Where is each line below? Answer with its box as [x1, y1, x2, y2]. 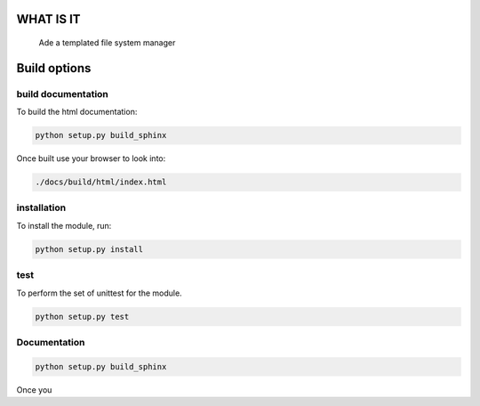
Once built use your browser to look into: [16, 153, 166, 164]
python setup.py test [35, 312, 130, 321]
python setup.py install [35, 244, 144, 254]
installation [16, 201, 67, 214]
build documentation [16, 87, 108, 100]
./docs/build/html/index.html [35, 177, 167, 187]
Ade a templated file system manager [38, 37, 176, 48]
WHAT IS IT [16, 12, 81, 27]
